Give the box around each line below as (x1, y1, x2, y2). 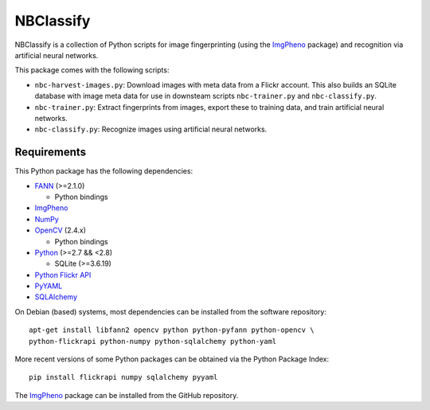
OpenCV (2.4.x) (34, 225, 87, 235)
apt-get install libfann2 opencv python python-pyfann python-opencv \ (29, 326, 315, 334)
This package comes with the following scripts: (14, 65, 170, 75)
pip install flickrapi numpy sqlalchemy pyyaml (29, 373, 218, 382)
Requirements (14, 146, 87, 159)
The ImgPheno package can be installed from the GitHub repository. (14, 390, 239, 400)
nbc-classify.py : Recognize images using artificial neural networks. (34, 124, 268, 135)
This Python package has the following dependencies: (14, 166, 193, 176)
